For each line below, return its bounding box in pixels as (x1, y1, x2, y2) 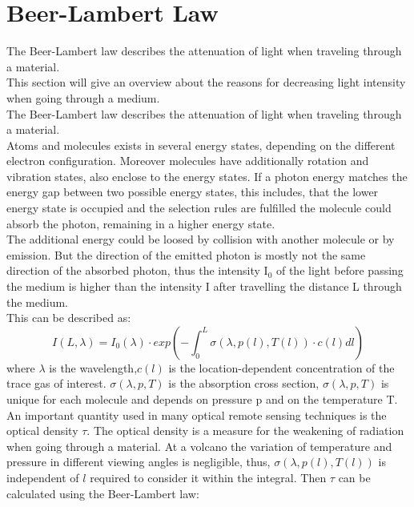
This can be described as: (6, 309, 131, 326)
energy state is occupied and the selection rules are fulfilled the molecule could (6, 199, 392, 216)
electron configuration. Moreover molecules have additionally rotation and (6, 152, 369, 169)
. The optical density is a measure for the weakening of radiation (86, 422, 404, 439)
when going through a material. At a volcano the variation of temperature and (6, 437, 392, 454)
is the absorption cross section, (168, 375, 320, 392)
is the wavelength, (49, 359, 138, 376)
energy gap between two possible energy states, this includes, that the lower (6, 183, 379, 200)
